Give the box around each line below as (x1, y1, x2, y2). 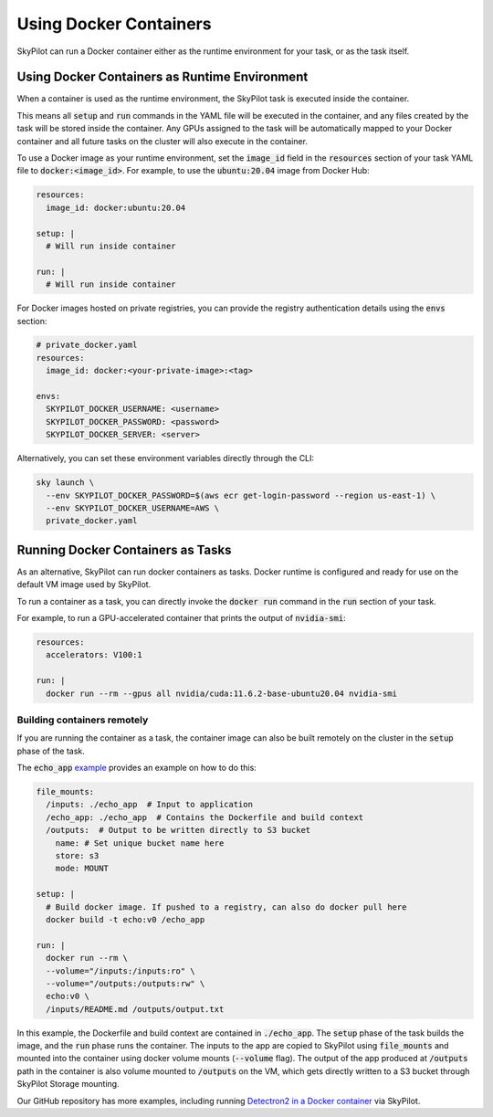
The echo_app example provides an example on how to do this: (16, 763, 257, 774)
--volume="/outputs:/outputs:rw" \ (46, 978, 205, 988)
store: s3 (55, 850, 100, 861)
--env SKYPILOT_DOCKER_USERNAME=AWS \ (46, 502, 219, 513)
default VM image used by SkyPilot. (16, 579, 152, 590)
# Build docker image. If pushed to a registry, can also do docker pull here (46, 901, 407, 912)
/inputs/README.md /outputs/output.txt (46, 1004, 225, 1014)
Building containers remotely (16, 713, 149, 726)
